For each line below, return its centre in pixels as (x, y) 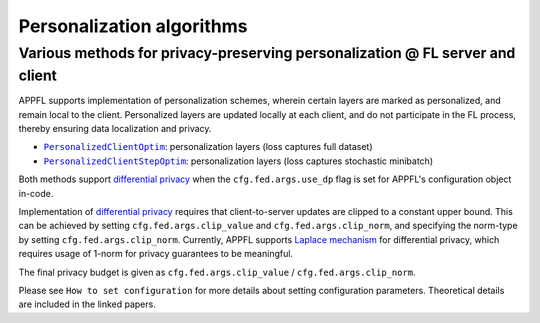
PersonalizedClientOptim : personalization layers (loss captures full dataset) (208, 147)
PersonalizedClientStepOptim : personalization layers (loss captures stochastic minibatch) (238, 161)
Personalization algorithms (133, 26)
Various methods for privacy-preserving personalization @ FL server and (267, 53)
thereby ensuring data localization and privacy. (115, 129)
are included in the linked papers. (87, 304)
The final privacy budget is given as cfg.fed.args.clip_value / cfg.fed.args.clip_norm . (217, 272)
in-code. (36, 193)
